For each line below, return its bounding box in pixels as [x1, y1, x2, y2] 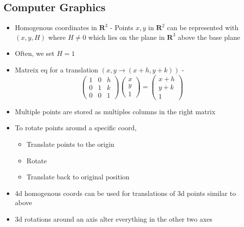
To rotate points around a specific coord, [15, 122, 137, 133]
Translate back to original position [26, 172, 130, 182]
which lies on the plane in [88, 32, 165, 42]
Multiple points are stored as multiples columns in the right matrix [15, 106, 216, 116]
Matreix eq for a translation [15, 64, 98, 74]
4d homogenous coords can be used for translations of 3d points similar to [15, 188, 236, 198]
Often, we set [15, 48, 55, 58]
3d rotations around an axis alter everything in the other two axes [15, 213, 213, 224]
